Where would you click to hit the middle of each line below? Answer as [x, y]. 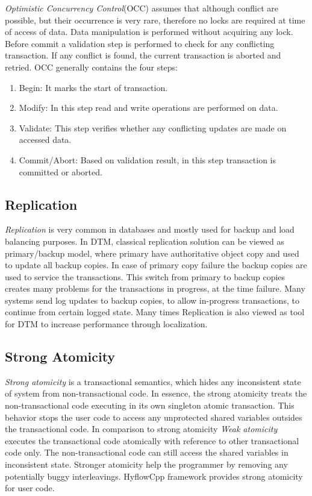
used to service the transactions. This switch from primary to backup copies [145, 276]
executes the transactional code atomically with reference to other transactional [152, 440]
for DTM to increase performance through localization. [106, 324]
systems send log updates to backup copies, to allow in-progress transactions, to [152, 300]
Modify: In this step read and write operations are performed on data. [148, 108]
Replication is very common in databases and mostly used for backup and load [150, 229]
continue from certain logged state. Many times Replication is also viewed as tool [155, 312]
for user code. [30, 488]
